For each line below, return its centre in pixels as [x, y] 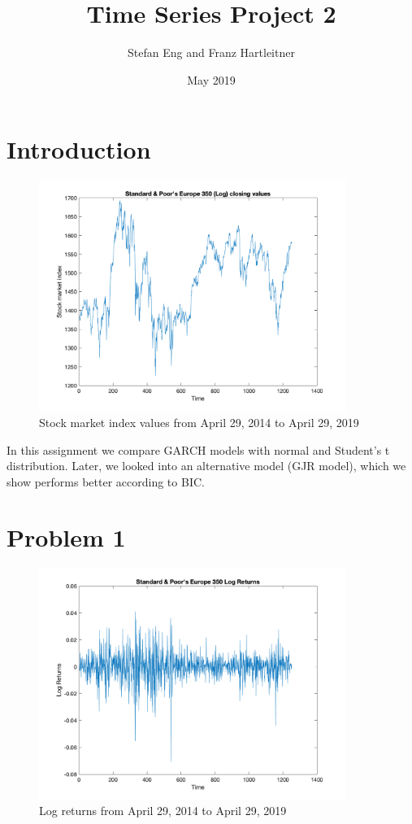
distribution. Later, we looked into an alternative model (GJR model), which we [206, 466]
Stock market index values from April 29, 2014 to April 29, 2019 [199, 422]
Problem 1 [66, 537]
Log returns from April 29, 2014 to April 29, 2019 [163, 811]
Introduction [79, 149]
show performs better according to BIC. [106, 481]
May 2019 [211, 79]
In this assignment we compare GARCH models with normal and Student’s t [198, 449]
